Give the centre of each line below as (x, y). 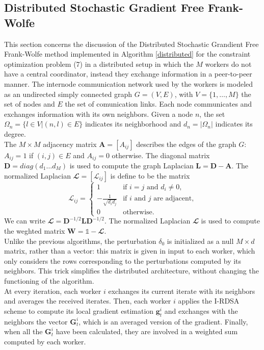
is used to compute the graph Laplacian (131, 165)
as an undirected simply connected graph (68, 94)
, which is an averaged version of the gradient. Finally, (163, 321)
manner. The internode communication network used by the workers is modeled (129, 83)
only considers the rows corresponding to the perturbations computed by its (123, 260)
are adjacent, (174, 199)
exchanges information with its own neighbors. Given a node (99, 114)
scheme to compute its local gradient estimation (79, 310)
